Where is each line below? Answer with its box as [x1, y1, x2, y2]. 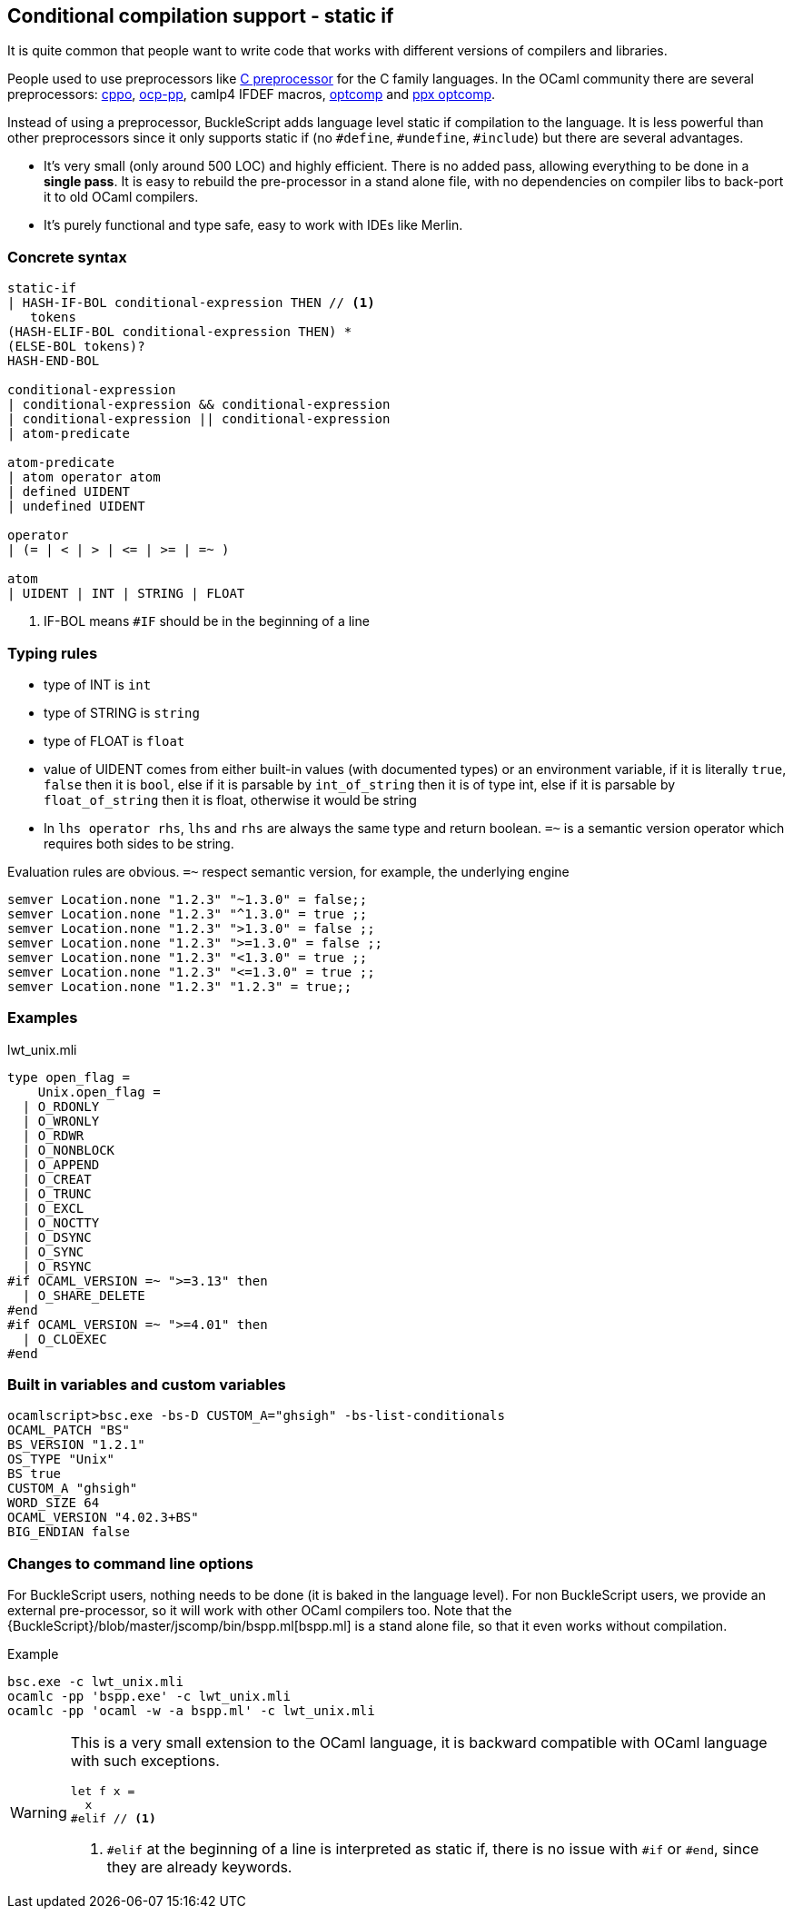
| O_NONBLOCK [22, 1142, 115, 1157]
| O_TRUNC [22, 1186, 92, 1201]
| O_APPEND [22, 1157, 100, 1172]
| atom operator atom [7, 470, 161, 485]
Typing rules [7, 643, 98, 662]
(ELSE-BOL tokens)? [7, 339, 145, 354]
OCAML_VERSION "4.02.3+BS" [7, 1510, 199, 1525]
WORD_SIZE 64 [7, 1495, 100, 1511]
